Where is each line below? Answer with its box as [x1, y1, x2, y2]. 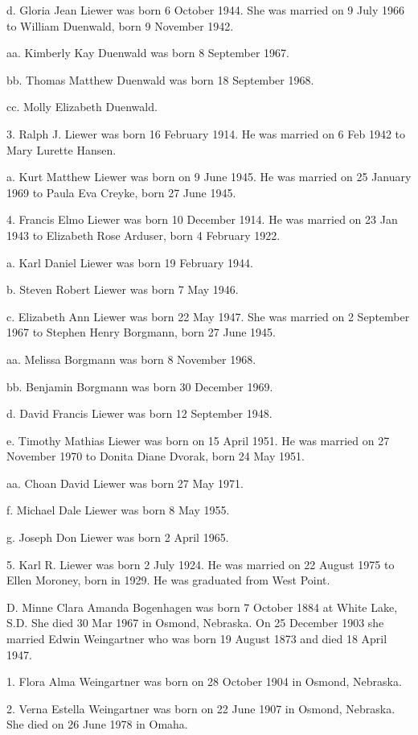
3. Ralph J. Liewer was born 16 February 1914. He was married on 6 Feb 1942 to [6, 125, 406, 142]
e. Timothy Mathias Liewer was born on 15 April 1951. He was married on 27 [6, 432, 390, 448]
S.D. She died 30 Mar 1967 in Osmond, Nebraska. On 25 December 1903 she [6, 614, 384, 631]
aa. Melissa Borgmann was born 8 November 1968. [6, 350, 256, 367]
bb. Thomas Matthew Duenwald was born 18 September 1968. [6, 71, 314, 88]
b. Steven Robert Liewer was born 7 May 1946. [6, 281, 239, 298]
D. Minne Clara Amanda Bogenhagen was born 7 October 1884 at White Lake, [6, 598, 398, 615]
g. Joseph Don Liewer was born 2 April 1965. [6, 529, 229, 546]
